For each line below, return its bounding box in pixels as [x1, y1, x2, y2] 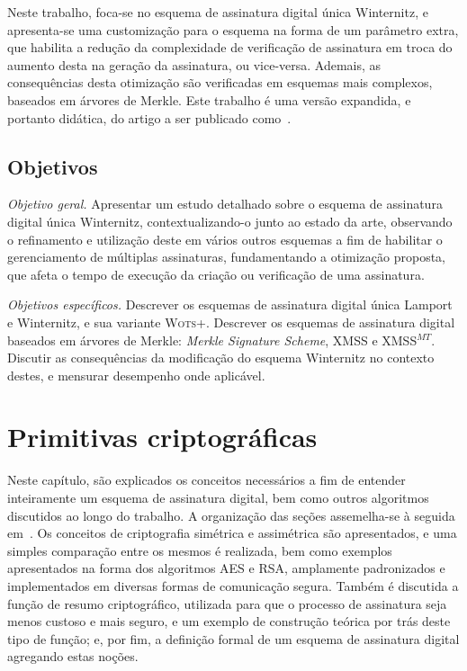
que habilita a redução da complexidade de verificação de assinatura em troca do [7, 38, 453, 57]
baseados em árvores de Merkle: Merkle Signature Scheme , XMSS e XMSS [7, 330, 418, 349]
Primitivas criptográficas [7, 418, 318, 455]
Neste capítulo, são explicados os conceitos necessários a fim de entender [7, 470, 406, 489]
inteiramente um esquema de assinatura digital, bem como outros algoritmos [7, 488, 429, 507]
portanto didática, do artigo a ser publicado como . [7, 108, 292, 127]
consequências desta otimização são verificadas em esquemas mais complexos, [7, 73, 433, 92]
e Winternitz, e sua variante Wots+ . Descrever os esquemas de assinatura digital [7, 312, 455, 331]
